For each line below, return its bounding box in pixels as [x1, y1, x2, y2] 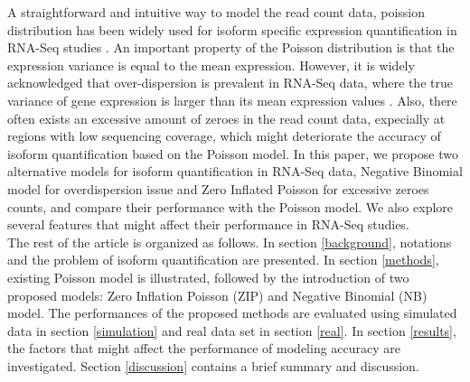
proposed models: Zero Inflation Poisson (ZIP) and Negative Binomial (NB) [7, 285, 428, 304]
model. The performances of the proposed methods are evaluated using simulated [7, 303, 457, 322]
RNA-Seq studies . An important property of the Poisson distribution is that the [7, 38, 455, 57]
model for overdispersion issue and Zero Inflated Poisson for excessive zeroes [7, 179, 429, 198]
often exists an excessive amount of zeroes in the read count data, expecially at [7, 108, 446, 127]
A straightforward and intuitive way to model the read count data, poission [7, 3, 426, 21]
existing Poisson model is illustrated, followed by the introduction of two [7, 267, 409, 286]
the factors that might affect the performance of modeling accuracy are [7, 339, 401, 358]
